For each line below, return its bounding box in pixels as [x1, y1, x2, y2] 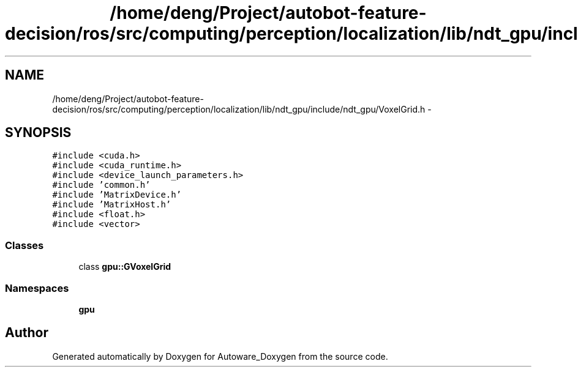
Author [5, 325, 48, 341]
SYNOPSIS [5, 125, 72, 141]
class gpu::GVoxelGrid [78, 261, 171, 272]
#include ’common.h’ [52, 180, 151, 190]
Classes [5, 239, 44, 251]
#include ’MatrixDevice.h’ [52, 190, 182, 200]
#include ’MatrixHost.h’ [52, 199, 171, 210]
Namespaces [5, 281, 69, 294]
